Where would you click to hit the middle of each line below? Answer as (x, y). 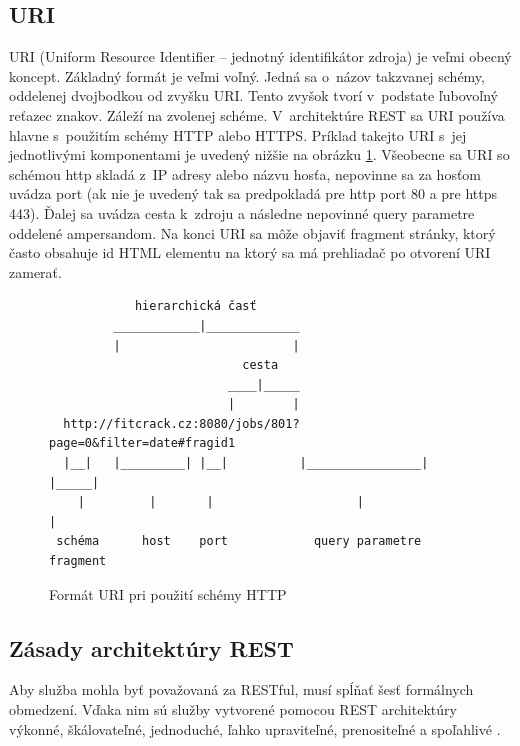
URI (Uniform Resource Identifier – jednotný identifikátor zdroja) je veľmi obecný (260, 56)
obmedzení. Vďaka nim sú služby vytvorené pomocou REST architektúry (233, 709)
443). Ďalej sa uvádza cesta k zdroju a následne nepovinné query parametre (242, 212)
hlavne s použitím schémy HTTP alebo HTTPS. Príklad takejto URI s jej (238, 134)
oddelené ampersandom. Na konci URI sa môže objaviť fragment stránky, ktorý (252, 232)
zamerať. (35, 271)
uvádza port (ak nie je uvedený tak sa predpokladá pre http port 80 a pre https (253, 193)
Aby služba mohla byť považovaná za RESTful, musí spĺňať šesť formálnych (241, 689)
